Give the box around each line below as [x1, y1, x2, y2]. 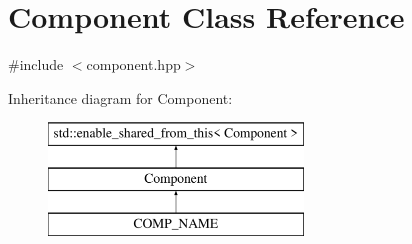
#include [8, 54, 64, 75]
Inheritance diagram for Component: [8, 87, 233, 108]
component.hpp [86, 54, 181, 75]
